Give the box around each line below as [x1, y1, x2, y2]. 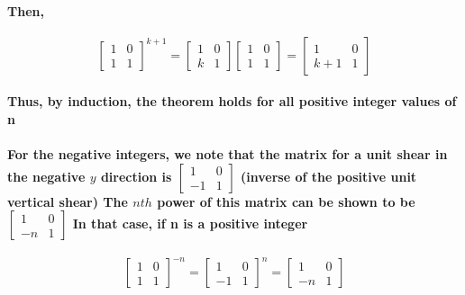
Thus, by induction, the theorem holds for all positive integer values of [7, 92, 457, 111]
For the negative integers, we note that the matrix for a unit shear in [7, 145, 448, 164]
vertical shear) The [7, 192, 128, 210]
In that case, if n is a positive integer [72, 214, 308, 233]
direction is [100, 166, 172, 185]
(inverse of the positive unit [241, 166, 417, 185]
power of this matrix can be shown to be [157, 192, 415, 210]
